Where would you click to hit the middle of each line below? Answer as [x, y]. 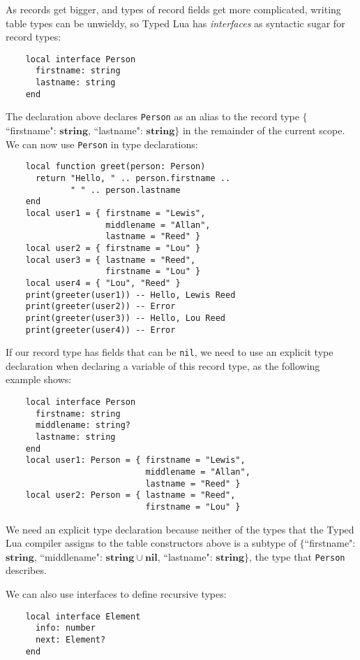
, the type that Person [297, 556]
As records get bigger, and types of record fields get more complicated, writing [173, 9]
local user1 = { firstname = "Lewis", [115, 213]
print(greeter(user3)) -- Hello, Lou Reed [125, 318]
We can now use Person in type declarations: [102, 144]
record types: [33, 37]
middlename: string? [83, 425]
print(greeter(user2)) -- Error [100, 307]
